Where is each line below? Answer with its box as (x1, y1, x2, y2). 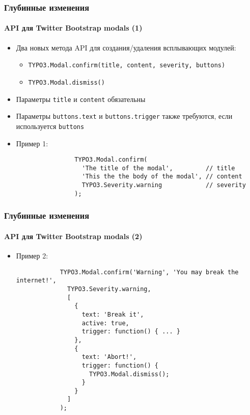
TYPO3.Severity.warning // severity (81, 181, 246, 189)
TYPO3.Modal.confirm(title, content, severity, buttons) (28, 62, 226, 69)
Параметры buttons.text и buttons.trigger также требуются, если (16, 111, 233, 121)
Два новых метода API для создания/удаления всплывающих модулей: (16, 42, 236, 53)
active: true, (81, 319, 129, 327)
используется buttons (16, 120, 85, 131)
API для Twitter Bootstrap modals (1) (4, 22, 143, 33)
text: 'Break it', (81, 310, 144, 318)
